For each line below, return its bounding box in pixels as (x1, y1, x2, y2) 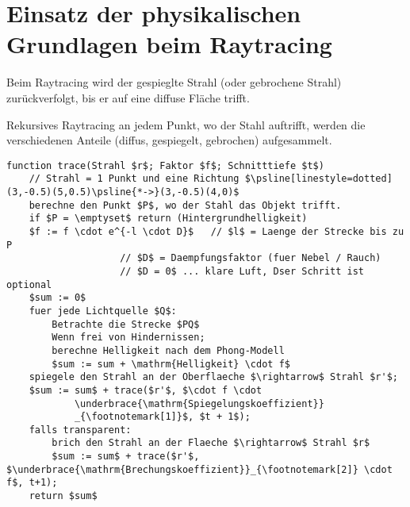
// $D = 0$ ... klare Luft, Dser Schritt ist (120, 265, 365, 277)
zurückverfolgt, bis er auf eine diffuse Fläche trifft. (6, 89, 250, 106)
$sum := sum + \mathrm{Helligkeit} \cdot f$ (52, 358, 290, 370)
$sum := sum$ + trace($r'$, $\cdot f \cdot (29, 384, 262, 396)
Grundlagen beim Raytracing (6, 28, 332, 60)
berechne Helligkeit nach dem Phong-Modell (52, 344, 285, 356)
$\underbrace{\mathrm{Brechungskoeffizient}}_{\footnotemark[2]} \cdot (6, 463, 393, 475)
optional (6, 278, 52, 290)
